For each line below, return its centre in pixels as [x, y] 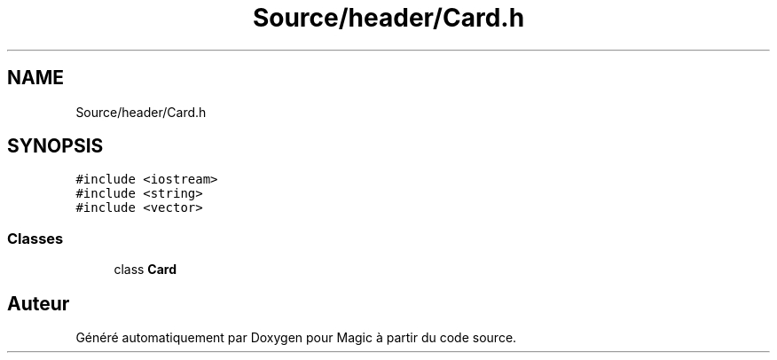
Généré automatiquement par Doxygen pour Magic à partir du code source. [296, 338]
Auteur [39, 303]
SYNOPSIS [55, 146]
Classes [35, 238]
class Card [145, 270]
